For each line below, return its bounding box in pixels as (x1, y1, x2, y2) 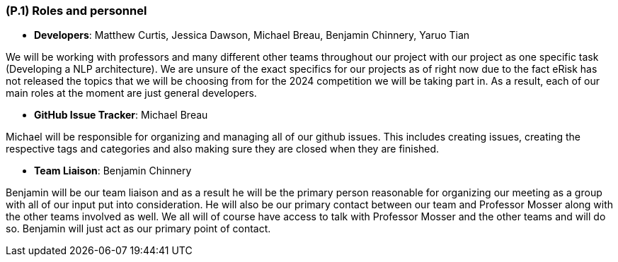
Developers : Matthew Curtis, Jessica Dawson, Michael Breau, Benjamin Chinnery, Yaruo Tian (34, 29, 470, 42)
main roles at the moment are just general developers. (6, 87, 257, 100)
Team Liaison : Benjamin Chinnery (34, 165, 192, 177)
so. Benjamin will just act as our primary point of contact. (6, 222, 271, 235)
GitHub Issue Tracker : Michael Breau (34, 109, 208, 121)
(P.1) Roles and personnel (6, 4, 147, 18)
